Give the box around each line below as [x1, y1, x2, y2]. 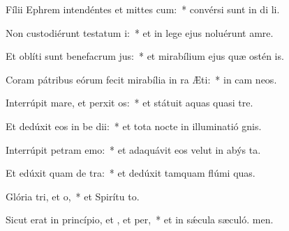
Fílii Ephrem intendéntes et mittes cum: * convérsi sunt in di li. [6, 2, 280, 16]
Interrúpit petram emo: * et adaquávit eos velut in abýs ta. [6, 142, 261, 157]
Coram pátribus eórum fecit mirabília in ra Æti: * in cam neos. [6, 72, 277, 86]
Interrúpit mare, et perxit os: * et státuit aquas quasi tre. [6, 95, 253, 110]
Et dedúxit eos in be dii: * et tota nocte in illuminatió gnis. [6, 118, 262, 133]
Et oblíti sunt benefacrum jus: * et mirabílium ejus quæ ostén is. [6, 49, 284, 63]
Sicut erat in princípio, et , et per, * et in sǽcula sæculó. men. [6, 212, 274, 227]
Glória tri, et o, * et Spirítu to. [6, 189, 140, 203]
